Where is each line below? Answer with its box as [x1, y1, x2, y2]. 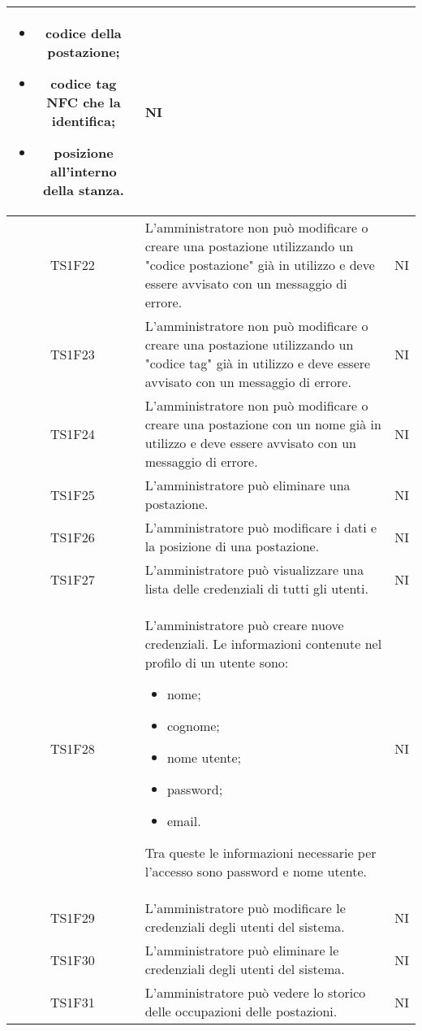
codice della [45, 24, 122, 42]
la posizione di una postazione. [144, 537, 320, 555]
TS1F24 [50, 424, 95, 443]
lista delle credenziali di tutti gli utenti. [144, 579, 368, 598]
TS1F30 [50, 950, 95, 969]
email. [166, 811, 201, 830]
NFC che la [46, 93, 121, 111]
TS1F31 [50, 992, 95, 1011]
